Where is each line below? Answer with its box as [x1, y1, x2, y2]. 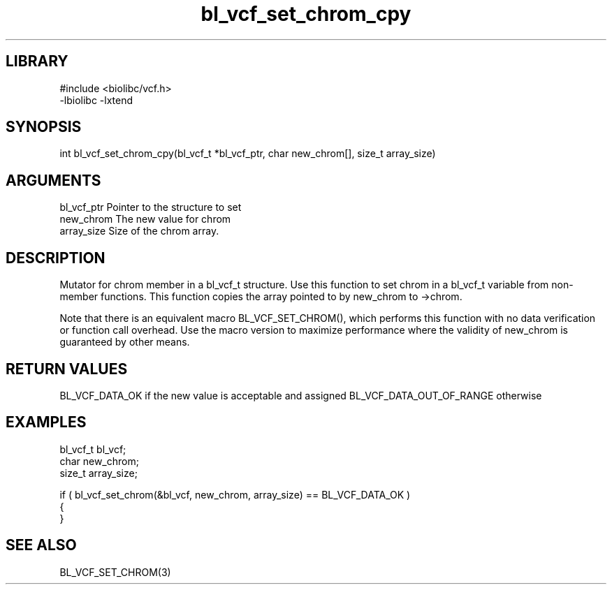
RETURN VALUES [6, 360, 128, 378]
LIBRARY [6, 52, 68, 71]
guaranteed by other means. [59, 336, 190, 348]
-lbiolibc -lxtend [59, 94, 133, 106]
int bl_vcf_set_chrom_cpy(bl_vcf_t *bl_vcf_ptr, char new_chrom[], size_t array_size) [59, 147, 436, 160]
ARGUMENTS [6, 171, 101, 189]
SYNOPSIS [6, 118, 82, 136]
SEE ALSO [6, 536, 77, 554]
